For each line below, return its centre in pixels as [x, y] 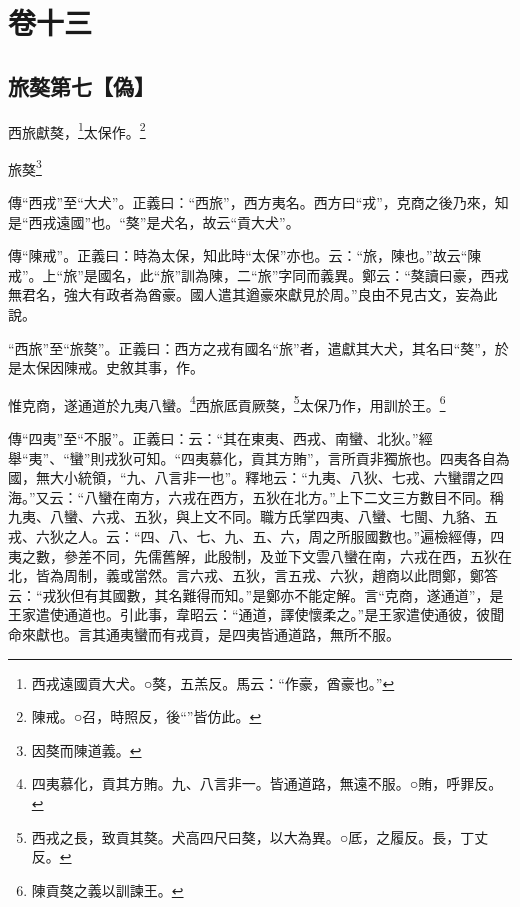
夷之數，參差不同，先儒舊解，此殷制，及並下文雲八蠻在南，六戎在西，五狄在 [260, 555]
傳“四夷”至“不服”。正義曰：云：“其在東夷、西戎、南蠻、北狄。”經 [220, 438]
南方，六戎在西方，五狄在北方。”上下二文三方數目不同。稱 [315, 496]
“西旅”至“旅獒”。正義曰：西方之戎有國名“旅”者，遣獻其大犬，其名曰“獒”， [251, 347]
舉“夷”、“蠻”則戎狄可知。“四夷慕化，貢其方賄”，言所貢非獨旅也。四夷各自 [252, 457]
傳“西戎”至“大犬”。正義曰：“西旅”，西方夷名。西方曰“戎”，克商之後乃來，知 [258, 202]
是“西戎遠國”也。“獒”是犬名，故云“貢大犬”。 [154, 221]
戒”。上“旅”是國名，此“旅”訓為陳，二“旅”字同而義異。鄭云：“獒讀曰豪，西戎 [258, 274]
